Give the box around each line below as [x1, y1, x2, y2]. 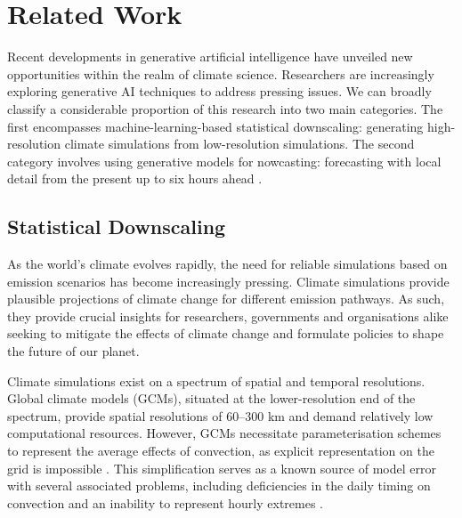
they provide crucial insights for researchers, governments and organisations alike [7, 306, 449, 325]
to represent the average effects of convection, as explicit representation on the [7, 441, 434, 460]
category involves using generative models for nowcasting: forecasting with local [7, 151, 442, 170]
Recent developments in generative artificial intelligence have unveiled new [7, 47, 413, 66]
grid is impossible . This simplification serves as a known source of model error [7, 458, 436, 477]
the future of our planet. [7, 342, 140, 360]
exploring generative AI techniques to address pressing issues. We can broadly [7, 82, 432, 101]
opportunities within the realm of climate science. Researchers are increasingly [7, 64, 434, 83]
